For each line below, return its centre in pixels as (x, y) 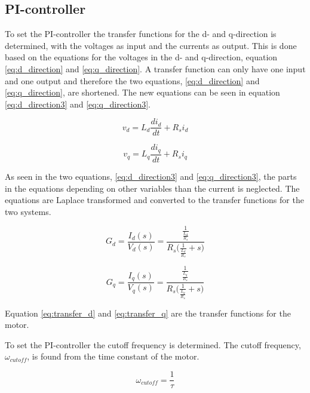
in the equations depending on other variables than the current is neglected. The (152, 188)
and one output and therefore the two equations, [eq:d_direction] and (132, 80)
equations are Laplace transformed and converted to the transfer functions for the (154, 200)
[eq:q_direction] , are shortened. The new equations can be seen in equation (142, 92)
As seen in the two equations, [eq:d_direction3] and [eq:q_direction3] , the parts (151, 176)
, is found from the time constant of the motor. (113, 356)
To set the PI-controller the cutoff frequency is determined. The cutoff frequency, (153, 344)
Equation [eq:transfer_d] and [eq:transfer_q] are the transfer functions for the (148, 313)
